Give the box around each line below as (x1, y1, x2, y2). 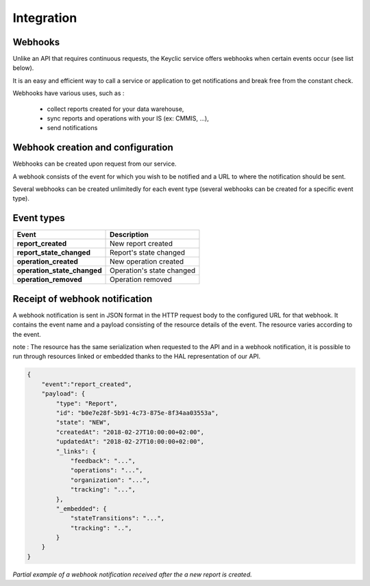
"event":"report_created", (41, 380, 133, 388)
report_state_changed (16, 248, 90, 257)
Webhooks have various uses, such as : (12, 89, 125, 97)
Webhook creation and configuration (12, 142, 174, 153)
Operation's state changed (110, 266, 196, 275)
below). (12, 64, 34, 72)
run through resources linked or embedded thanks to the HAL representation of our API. (12, 353, 260, 361)
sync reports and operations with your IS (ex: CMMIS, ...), (47, 114, 209, 123)
